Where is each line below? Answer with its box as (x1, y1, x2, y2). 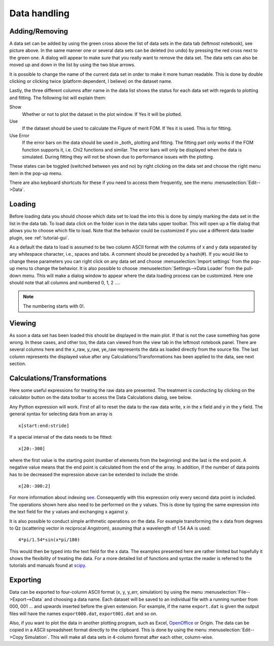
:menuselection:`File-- (203, 589, 251, 595)
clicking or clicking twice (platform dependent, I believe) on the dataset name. (9, 78, 173, 84)
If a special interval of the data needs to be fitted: (9, 434, 113, 440)
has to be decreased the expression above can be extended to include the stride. (9, 471, 180, 477)
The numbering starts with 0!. (23, 303, 85, 309)
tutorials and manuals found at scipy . (9, 562, 86, 569)
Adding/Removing (9, 27, 68, 36)
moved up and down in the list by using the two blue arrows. (9, 61, 135, 68)
